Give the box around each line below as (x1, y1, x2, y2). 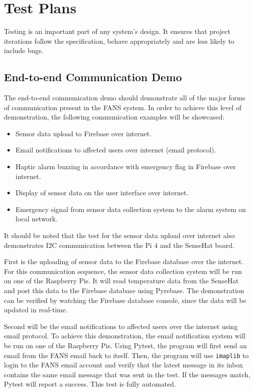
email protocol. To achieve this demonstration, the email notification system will (4, 331, 246, 341)
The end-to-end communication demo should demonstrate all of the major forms (4, 92, 246, 103)
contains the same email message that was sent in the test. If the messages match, (4, 369, 251, 379)
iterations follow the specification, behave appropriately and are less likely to (4, 35, 234, 46)
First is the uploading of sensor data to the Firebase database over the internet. (4, 256, 244, 267)
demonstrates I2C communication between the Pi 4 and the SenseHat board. (4, 240, 234, 250)
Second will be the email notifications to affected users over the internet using (4, 321, 238, 331)
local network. (15, 213, 58, 224)
